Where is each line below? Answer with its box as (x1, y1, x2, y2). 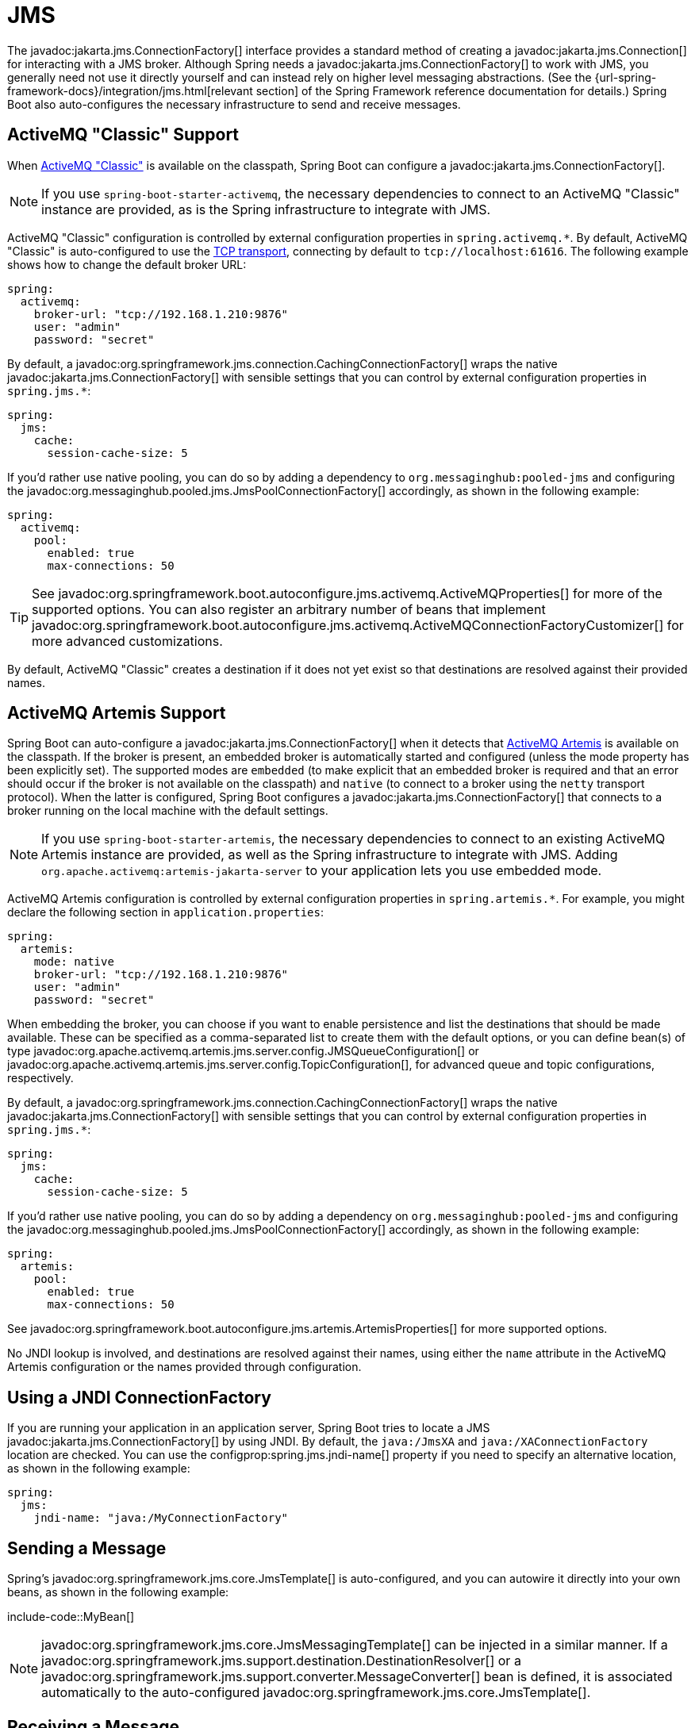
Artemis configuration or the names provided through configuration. (7, 1360, 362, 1374)
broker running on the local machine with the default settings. (7, 804, 328, 818)
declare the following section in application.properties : (7, 905, 324, 920)
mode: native (33, 955, 114, 969)
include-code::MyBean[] (7, 1610, 135, 1624)
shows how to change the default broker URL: (7, 257, 247, 271)
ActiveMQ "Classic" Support (7, 125, 240, 145)
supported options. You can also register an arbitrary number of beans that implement (32, 601, 546, 617)
